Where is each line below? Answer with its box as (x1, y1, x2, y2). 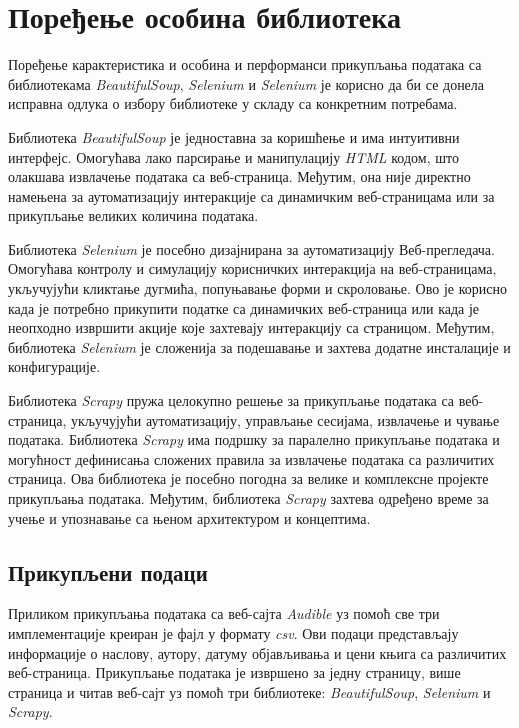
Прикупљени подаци (8, 556, 208, 587)
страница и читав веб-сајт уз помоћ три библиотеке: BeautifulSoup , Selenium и (8, 681, 491, 702)
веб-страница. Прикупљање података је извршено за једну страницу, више (8, 662, 461, 683)
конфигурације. (8, 356, 101, 377)
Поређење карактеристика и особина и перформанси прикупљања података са (8, 54, 482, 75)
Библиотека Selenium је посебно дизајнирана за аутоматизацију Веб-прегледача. (8, 238, 495, 259)
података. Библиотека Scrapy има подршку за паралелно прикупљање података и (8, 429, 500, 450)
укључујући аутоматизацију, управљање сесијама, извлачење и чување (70, 409, 500, 430)
